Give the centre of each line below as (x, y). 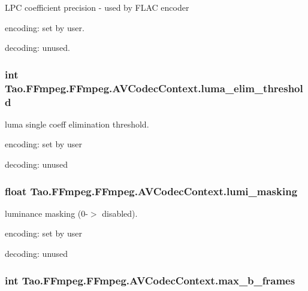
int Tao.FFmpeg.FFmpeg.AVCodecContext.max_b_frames (150, 280)
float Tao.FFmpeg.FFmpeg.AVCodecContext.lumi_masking (151, 191)
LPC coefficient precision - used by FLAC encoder (97, 7)
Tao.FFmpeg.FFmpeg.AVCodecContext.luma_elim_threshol (154, 88)
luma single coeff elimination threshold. (77, 124)
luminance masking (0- (46, 213)
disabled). (120, 213)
